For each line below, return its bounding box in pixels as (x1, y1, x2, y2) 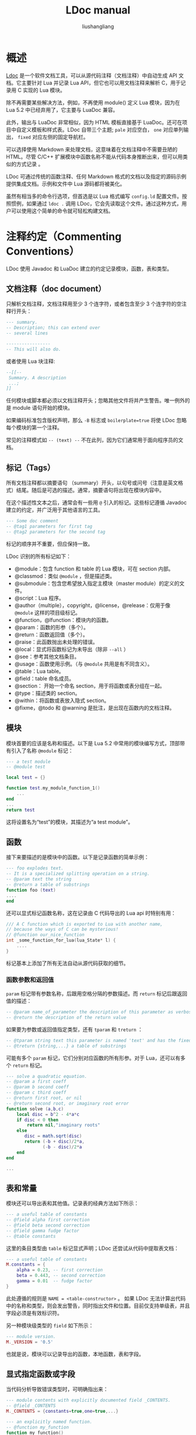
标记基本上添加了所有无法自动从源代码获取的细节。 (6, 960, 129, 967)
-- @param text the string (6, 876, 72, 882)
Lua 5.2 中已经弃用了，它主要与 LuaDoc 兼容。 (6, 106, 118, 113)
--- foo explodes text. (6, 865, 64, 871)
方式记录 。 (16, 160, 44, 167)
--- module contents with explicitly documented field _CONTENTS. (6, 1398, 171, 1403)
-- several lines (6, 330, 48, 337)
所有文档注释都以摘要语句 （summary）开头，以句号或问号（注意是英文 (6, 480, 178, 487)
